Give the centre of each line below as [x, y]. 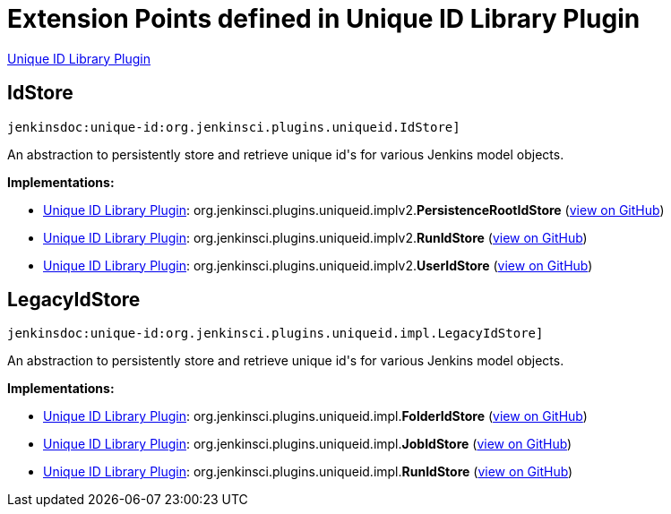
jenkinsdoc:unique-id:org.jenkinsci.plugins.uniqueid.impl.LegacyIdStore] [275, 334]
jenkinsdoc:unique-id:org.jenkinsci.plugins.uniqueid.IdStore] [234, 127]
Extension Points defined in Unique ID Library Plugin [324, 19]
